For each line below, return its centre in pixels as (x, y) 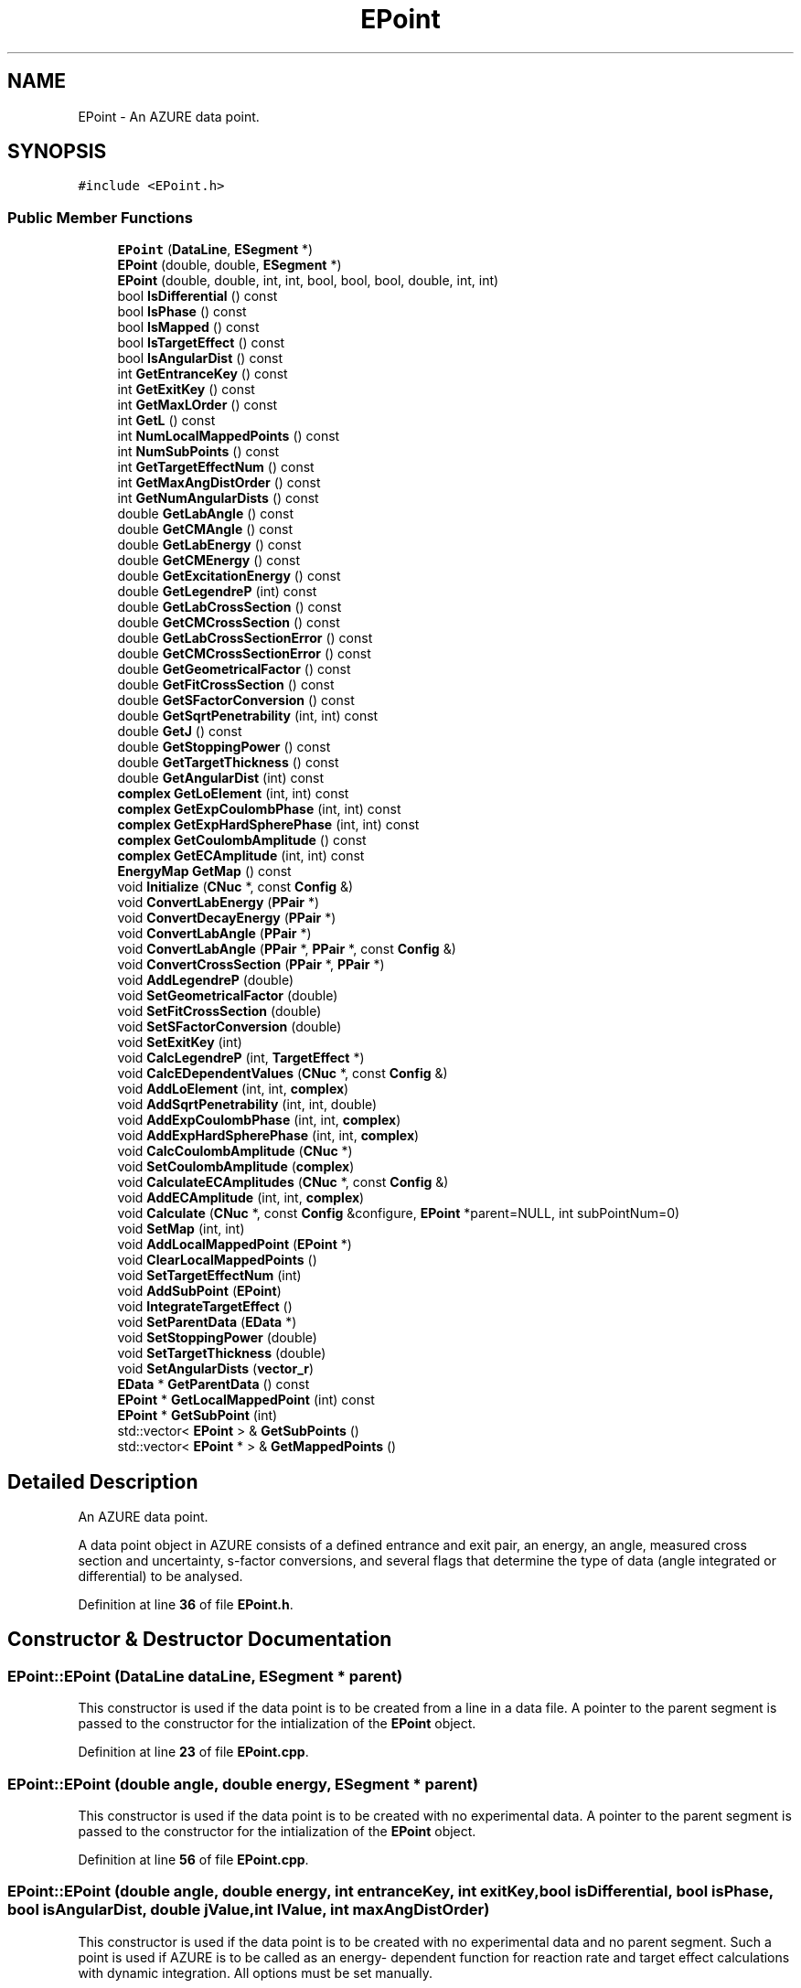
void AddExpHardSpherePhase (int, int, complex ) (268, 1136)
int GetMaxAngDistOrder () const (219, 483)
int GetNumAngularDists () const (218, 498)
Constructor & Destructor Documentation (200, 1640)
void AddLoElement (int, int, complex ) (233, 1089)
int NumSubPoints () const (198, 452)
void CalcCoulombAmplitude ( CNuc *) (235, 1151)
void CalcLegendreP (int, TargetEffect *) (241, 1058)
